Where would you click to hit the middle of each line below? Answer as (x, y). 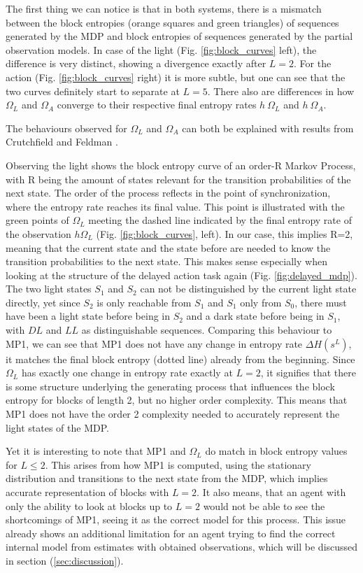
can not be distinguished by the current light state (248, 289)
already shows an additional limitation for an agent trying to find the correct (171, 533)
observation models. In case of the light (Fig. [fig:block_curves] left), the (161, 49)
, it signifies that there (308, 373)
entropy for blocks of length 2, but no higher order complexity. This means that (177, 400)
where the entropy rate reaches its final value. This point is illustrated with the (175, 206)
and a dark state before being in (255, 316)
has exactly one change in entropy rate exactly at (127, 373)
